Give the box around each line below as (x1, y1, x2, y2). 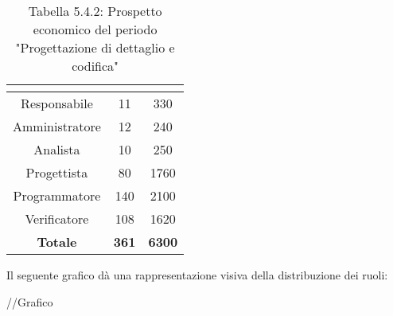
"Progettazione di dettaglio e (15, 38, 175, 57)
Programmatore (13, 186, 101, 205)
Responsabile (21, 94, 93, 112)
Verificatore (25, 209, 89, 228)
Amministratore (13, 117, 101, 135)
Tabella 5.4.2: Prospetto (28, 2, 162, 20)
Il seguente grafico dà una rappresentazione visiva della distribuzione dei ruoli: (6, 267, 388, 283)
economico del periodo (33, 20, 158, 38)
